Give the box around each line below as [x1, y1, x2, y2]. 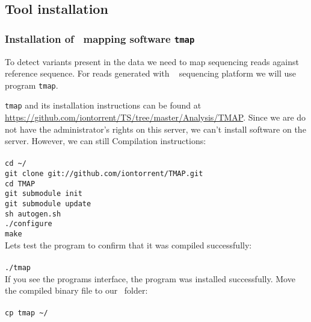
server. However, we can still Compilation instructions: [5, 134, 206, 147]
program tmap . [5, 78, 58, 91]
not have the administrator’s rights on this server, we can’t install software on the [5, 122, 306, 135]
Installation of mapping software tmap [5, 31, 195, 46]
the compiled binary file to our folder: [5, 284, 148, 297]
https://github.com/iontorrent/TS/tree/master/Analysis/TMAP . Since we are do [5, 111, 306, 124]
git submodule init [5, 189, 82, 198]
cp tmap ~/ [5, 309, 48, 318]
